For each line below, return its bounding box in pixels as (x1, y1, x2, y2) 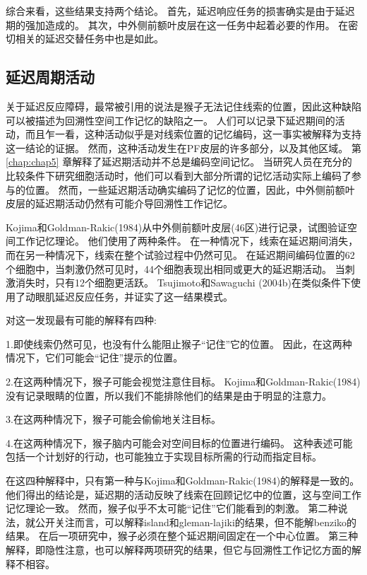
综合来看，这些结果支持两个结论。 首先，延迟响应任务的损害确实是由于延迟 (6, 4, 355, 18)
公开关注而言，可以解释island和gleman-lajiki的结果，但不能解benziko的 (35, 514, 357, 529)
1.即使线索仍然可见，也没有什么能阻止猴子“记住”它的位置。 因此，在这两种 (6, 336, 352, 351)
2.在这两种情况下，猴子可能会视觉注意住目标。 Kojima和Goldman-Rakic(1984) (6, 374, 361, 389)
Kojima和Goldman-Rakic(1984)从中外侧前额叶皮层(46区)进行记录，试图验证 (6, 219, 348, 234)
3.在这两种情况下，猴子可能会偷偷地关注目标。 (6, 412, 221, 426)
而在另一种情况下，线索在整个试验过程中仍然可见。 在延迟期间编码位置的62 (6, 247, 355, 262)
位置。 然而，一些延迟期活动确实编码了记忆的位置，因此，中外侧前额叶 (25, 182, 355, 197)
